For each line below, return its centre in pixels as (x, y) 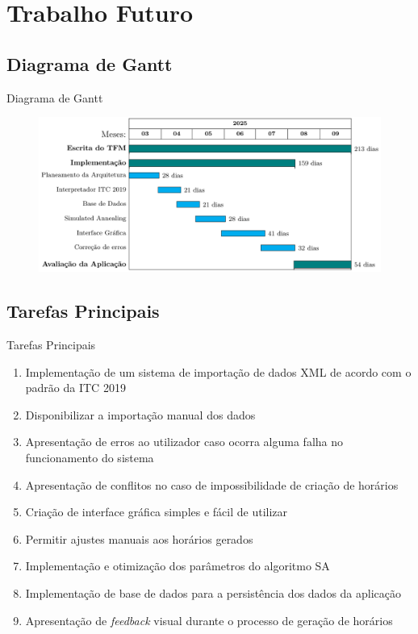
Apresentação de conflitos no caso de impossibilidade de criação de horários (212, 484)
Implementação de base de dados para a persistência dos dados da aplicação (213, 593)
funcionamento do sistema (90, 458)
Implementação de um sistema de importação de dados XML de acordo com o (218, 371)
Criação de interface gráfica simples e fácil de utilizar (157, 512)
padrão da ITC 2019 (75, 388)
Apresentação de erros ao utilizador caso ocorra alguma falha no (184, 442)
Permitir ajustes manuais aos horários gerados (139, 538)
